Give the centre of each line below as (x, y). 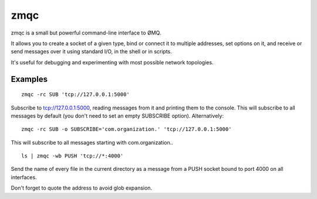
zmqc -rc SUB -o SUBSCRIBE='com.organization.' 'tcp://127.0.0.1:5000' (127, 129)
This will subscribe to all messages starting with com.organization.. (92, 142)
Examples (29, 79)
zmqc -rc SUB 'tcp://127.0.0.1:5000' (76, 95)
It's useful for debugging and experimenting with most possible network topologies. (112, 62)
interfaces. (24, 177)
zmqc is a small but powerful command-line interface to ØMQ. (86, 33)
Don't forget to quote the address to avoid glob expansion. (82, 188)
